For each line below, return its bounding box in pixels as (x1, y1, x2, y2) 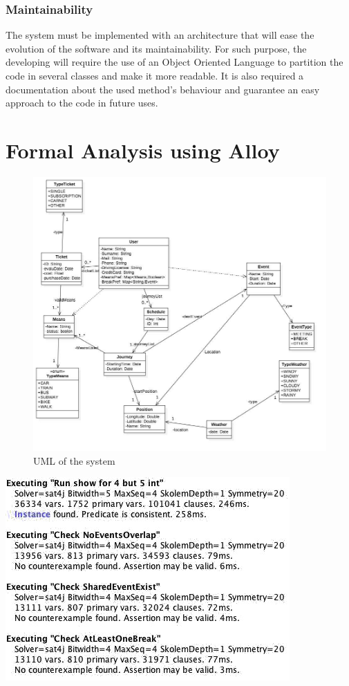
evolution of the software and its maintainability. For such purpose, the (6, 41, 307, 55)
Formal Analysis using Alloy (6, 136, 280, 164)
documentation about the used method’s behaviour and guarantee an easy (6, 82, 320, 96)
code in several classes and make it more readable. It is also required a (6, 68, 304, 82)
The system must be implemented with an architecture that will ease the (6, 28, 314, 42)
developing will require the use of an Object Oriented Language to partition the (6, 55, 343, 69)
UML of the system (33, 453, 115, 467)
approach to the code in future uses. (6, 95, 158, 110)
